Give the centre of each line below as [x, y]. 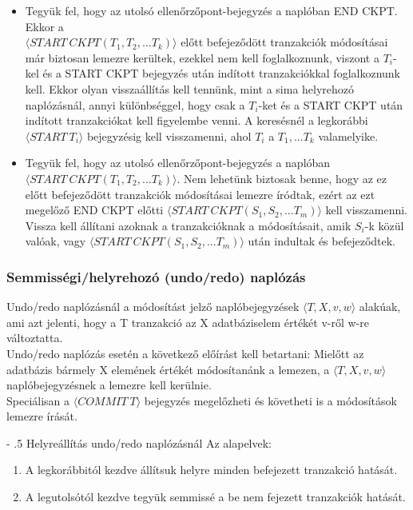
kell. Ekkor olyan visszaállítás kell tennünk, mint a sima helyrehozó [190, 88]
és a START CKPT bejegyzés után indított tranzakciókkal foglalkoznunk [222, 73]
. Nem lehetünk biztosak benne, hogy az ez [282, 178]
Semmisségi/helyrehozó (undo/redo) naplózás [156, 276]
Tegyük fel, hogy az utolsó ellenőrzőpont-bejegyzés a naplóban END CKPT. [211, 10]
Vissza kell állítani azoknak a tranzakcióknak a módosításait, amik [188, 225]
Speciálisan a [38, 400]
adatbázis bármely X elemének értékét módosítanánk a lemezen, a [168, 369]
